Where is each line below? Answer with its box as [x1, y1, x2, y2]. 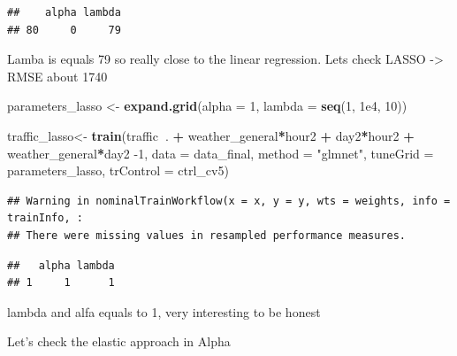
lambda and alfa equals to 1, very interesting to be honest [7, 302, 321, 321]
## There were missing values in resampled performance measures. [7, 228, 407, 242]
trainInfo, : [7, 212, 83, 225]
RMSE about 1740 [7, 66, 108, 85]
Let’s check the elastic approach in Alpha [7, 332, 231, 351]
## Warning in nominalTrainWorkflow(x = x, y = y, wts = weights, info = [7, 194, 451, 207]
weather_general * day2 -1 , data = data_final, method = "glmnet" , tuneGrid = [7, 143, 434, 162]
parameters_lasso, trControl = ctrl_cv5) [7, 161, 229, 180]
